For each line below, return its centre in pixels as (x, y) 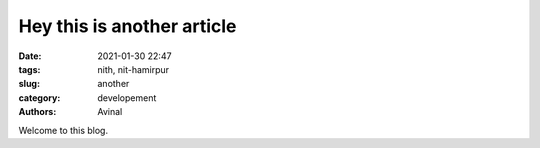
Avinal (110, 112)
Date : (30, 56)
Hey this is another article (127, 26)
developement (127, 97)
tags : (29, 69)
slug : (29, 84)
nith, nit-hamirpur (133, 69)
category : (39, 97)
